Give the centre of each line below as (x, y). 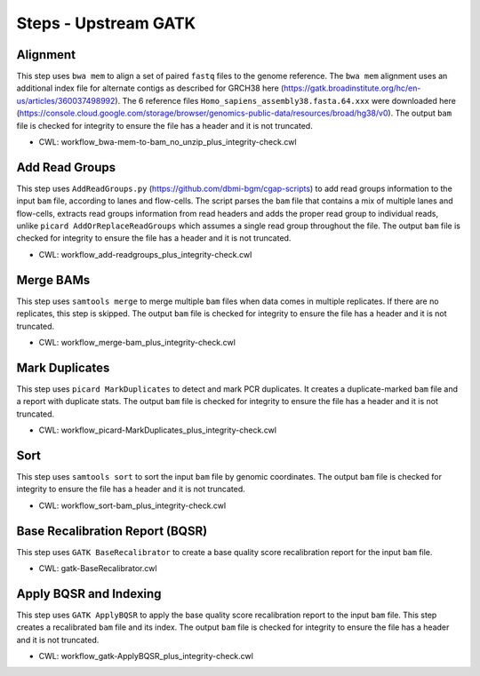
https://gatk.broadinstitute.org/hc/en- (352, 88)
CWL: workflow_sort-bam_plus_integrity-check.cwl (132, 505)
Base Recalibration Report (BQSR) (112, 531)
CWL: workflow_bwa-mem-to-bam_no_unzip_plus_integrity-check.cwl (168, 142)
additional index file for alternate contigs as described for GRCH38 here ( (150, 88)
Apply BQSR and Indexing (89, 594)
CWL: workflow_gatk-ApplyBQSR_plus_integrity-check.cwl (146, 656)
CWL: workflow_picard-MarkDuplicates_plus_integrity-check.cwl (158, 430)
